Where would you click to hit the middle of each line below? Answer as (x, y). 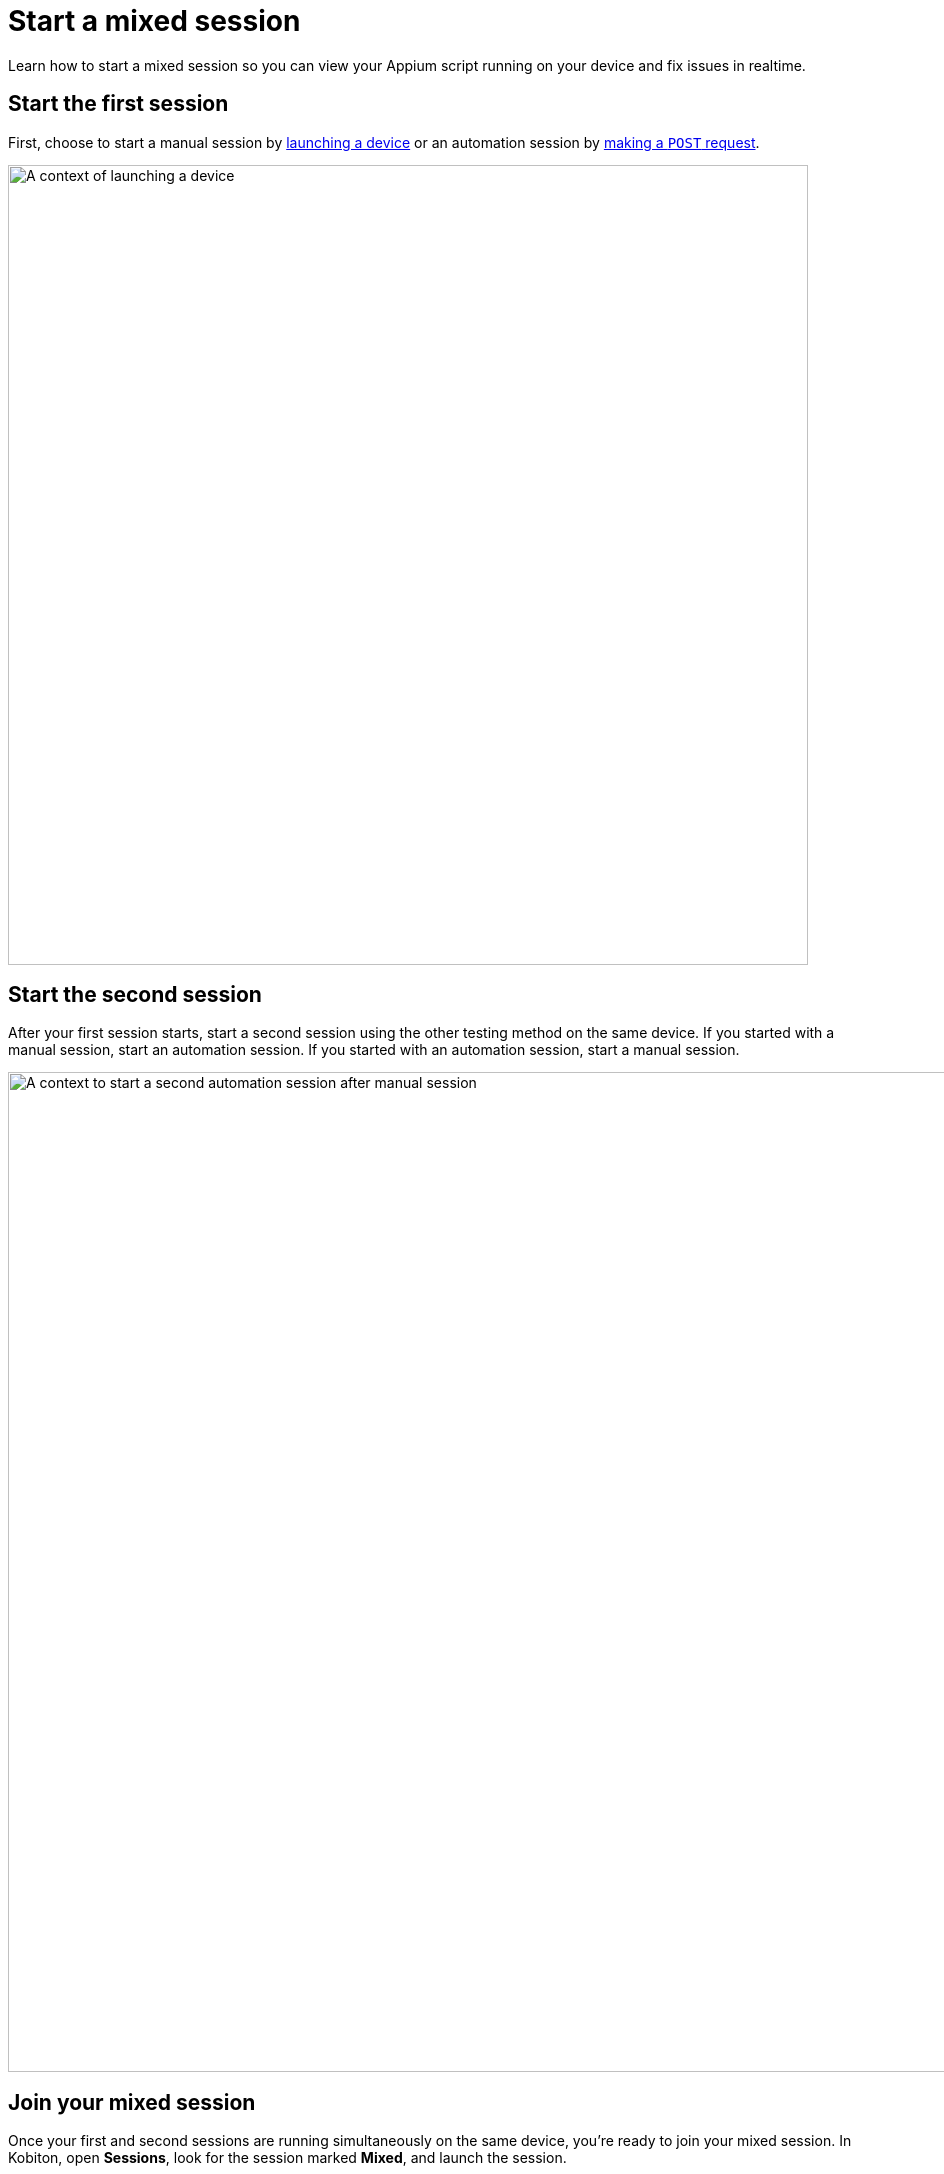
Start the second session (135, 995)
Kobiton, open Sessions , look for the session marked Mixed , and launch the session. (287, 2158)
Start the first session (118, 104)
